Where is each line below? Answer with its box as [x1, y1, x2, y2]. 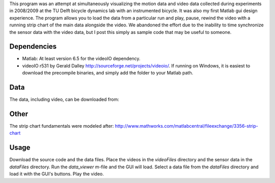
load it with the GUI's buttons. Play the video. [9, 171, 104, 177]
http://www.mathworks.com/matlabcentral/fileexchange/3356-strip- [115, 123, 258, 129]
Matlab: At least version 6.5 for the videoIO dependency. [22, 56, 141, 62]
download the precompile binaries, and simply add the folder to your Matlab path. [22, 70, 194, 76]
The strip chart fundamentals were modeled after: [9, 123, 114, 129]
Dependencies [9, 42, 57, 51]
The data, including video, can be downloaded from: [9, 96, 120, 102]
